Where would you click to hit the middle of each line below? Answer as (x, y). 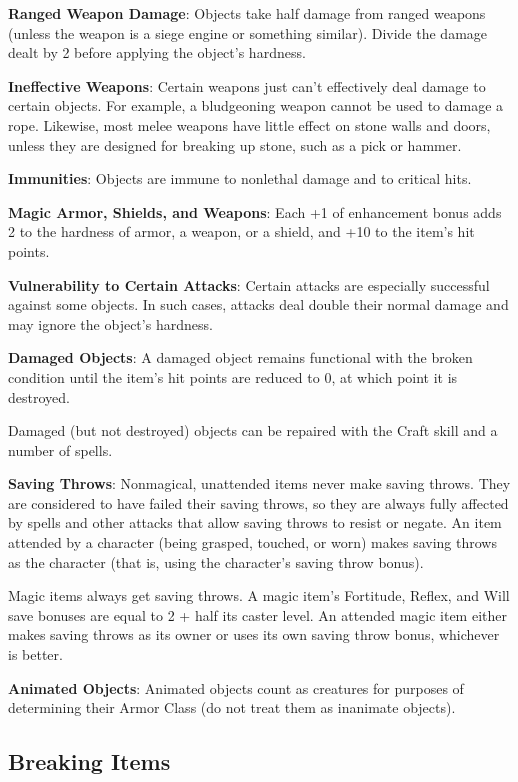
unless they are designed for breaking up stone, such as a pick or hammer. (235, 144)
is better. (35, 654)
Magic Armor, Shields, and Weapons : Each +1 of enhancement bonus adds (255, 211)
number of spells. (60, 449)
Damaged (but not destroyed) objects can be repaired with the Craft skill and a (253, 430)
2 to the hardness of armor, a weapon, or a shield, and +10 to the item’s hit (241, 231)
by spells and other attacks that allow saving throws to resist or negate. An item (255, 522)
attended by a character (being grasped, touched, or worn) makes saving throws (252, 542)
